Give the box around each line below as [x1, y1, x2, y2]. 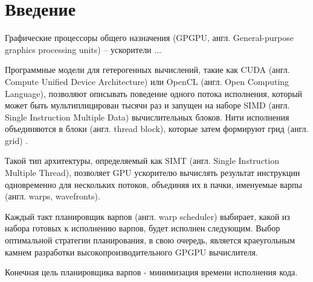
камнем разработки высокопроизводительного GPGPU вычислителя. [5, 245, 258, 258]
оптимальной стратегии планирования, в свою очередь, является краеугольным [5, 234, 295, 246]
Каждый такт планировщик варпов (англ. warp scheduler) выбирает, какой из [5, 210, 290, 222]
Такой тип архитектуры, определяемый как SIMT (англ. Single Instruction [5, 154, 279, 167]
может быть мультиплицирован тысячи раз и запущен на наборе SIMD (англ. [5, 99, 290, 111]
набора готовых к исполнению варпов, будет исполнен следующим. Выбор [5, 222, 280, 234]
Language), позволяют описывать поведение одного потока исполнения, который [5, 87, 303, 99]
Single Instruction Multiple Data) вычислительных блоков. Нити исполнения [5, 110, 289, 123]
